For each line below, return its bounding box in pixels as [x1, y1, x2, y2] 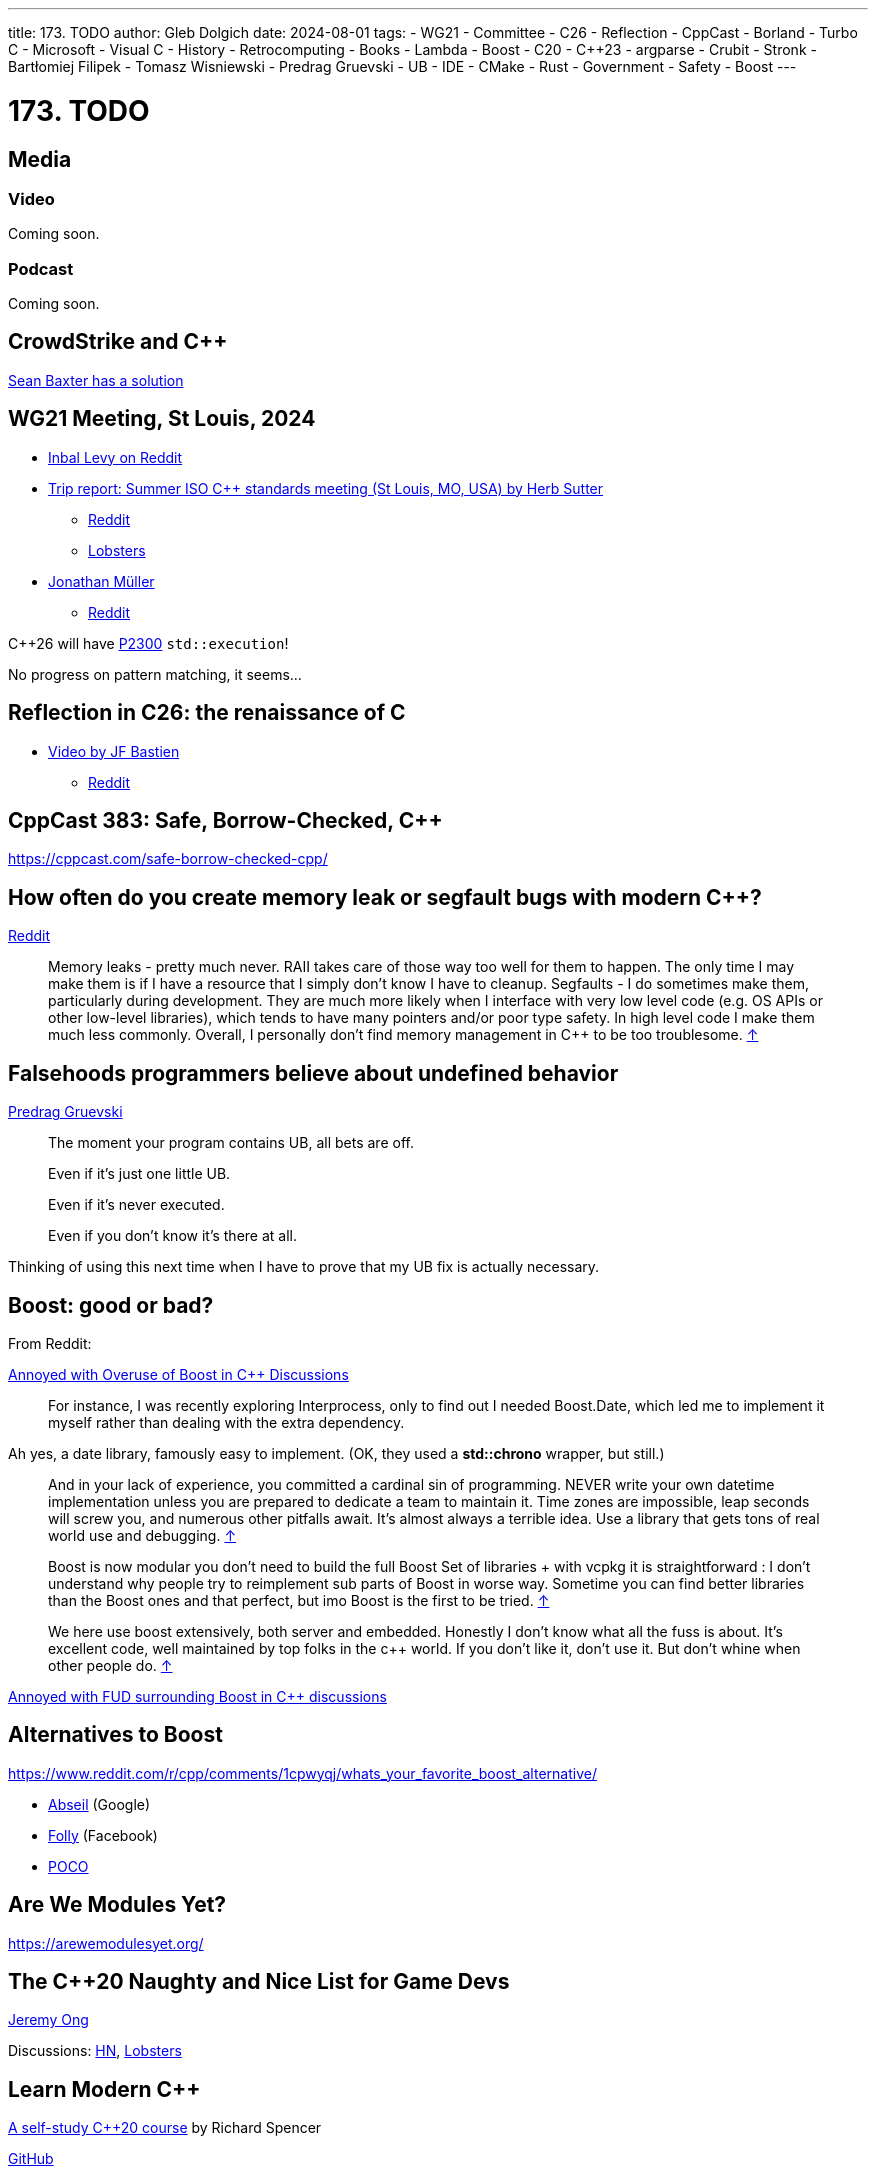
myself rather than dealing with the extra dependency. [48, 1413, 405, 1431]
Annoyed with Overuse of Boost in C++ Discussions [8, 1365, 349, 1383]
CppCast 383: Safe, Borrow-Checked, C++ [8, 808, 443, 833]
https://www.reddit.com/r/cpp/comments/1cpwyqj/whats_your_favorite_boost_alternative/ [8, 1764, 597, 1782]
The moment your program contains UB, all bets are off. [48, 1134, 414, 1152]
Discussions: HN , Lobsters [8, 2042, 182, 2060]
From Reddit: [8, 1334, 92, 1352]
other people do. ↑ [48, 1656, 173, 1674]
